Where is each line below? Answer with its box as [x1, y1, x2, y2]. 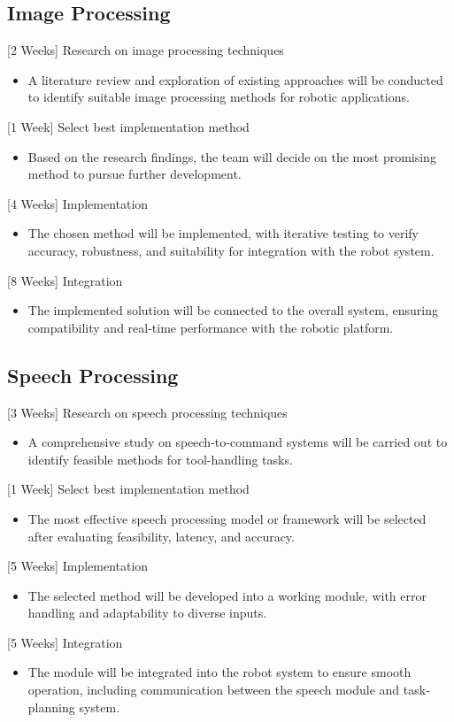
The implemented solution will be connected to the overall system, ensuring [27, 301, 438, 319]
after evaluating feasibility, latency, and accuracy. [27, 526, 295, 545]
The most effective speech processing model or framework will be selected [27, 509, 427, 527]
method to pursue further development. [27, 165, 242, 183]
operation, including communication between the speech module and [27, 680, 400, 699]
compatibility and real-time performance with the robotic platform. [27, 318, 394, 336]
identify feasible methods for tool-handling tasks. [27, 449, 293, 468]
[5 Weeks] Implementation [7, 557, 149, 575]
